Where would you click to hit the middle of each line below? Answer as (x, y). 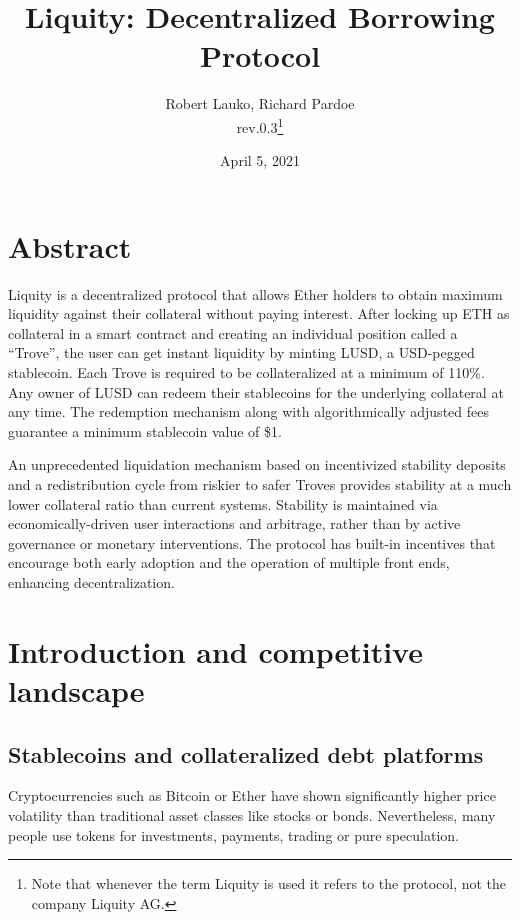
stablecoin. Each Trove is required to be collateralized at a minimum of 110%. (246, 372)
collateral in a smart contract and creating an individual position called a (233, 332)
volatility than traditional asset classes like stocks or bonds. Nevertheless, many (252, 814)
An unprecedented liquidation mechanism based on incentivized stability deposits (257, 464)
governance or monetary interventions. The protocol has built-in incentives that (252, 542)
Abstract (70, 245)
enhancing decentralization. (91, 582)
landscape (76, 689)
